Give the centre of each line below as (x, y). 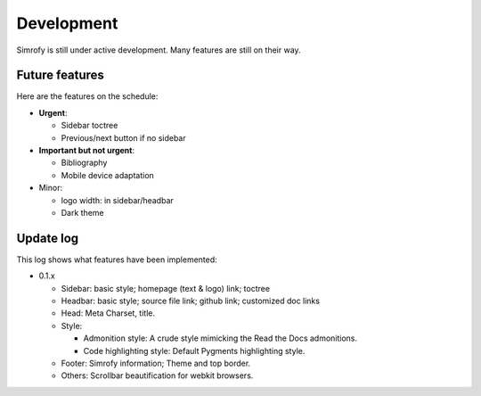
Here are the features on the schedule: (87, 96)
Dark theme (82, 212)
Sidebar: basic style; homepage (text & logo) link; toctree (166, 288)
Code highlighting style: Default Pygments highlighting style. (194, 351)
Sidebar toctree (90, 126)
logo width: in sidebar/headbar (117, 200)
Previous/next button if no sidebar (123, 137)
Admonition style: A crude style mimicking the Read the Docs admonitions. (220, 338)
